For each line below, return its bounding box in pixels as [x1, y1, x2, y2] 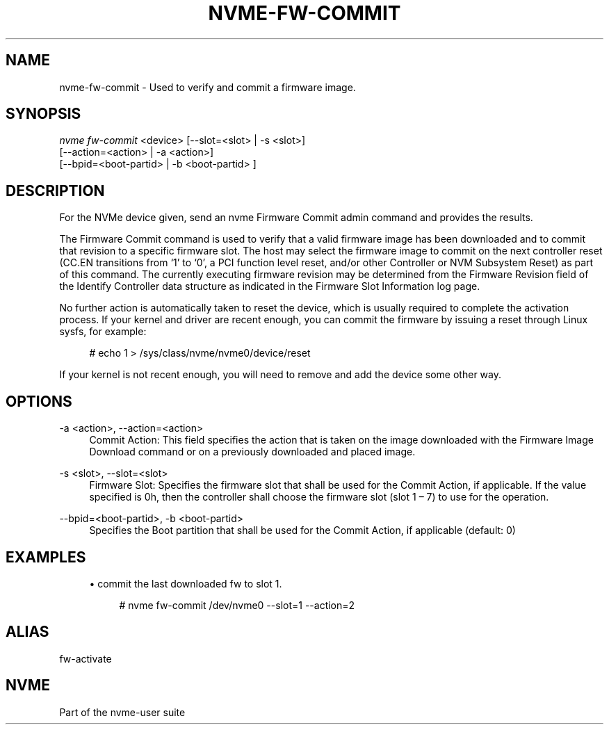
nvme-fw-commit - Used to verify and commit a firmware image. [59, 81, 356, 93]
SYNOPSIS [6, 105, 81, 123]
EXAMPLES [6, 548, 86, 566]
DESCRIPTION [6, 181, 105, 200]
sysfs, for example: [59, 325, 147, 338]
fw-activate [59, 652, 112, 665]
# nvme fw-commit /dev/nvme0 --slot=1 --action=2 [119, 599, 355, 611]
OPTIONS [6, 392, 72, 410]
